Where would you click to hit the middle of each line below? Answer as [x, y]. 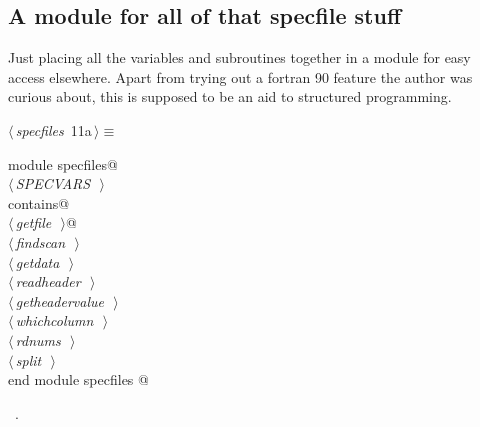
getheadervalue [59, 300]
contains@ [39, 202]
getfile [33, 222]
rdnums [38, 339]
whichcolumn [54, 320]
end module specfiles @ [78, 379]
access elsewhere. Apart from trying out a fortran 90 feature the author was [240, 76]
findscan [40, 241]
